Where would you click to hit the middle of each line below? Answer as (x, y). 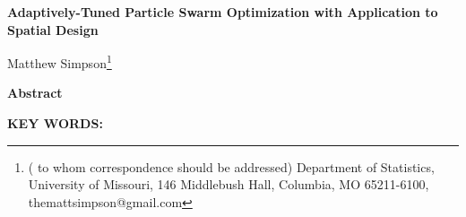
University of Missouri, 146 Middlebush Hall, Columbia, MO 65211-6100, (229, 184)
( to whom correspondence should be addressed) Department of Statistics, (231, 166)
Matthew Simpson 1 (60, 61)
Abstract (35, 93)
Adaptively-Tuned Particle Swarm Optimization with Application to (223, 12)
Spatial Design (53, 29)
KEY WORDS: (55, 123)
